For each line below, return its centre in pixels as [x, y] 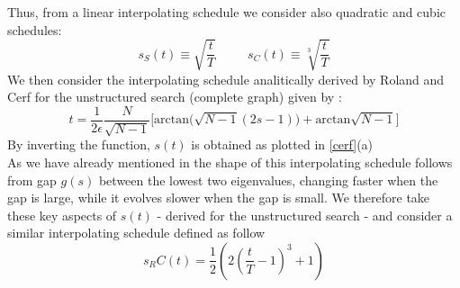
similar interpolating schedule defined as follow [136, 233]
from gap [32, 180]
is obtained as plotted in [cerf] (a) [282, 144]
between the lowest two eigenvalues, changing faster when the [268, 180]
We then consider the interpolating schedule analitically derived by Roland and [226, 79]
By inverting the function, [79, 144]
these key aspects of [62, 215]
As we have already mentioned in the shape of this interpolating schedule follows [230, 162]
